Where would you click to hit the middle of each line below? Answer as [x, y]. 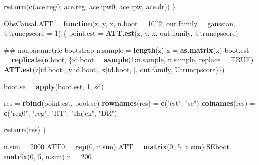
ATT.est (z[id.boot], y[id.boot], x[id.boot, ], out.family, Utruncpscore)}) [114, 69]
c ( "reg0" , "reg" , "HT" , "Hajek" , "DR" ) [61, 112]
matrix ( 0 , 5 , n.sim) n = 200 [48, 156]
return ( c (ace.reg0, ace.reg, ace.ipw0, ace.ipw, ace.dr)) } [90, 6]
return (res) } [25, 129]
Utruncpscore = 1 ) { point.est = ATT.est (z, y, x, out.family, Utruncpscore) [121, 33]
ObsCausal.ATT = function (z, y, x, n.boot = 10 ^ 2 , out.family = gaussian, [120, 23]
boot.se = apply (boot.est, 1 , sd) [54, 86]
